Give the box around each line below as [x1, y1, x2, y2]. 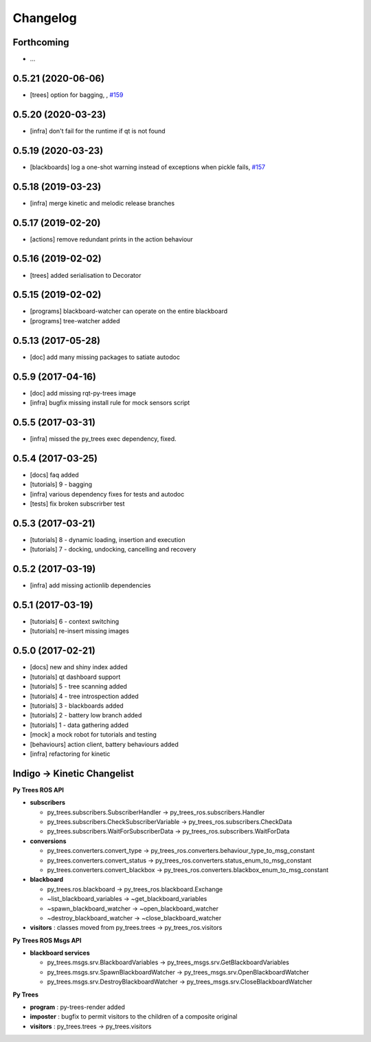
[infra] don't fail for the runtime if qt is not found [30, 127, 166, 135]
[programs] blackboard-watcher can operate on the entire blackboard [30, 307, 228, 316]
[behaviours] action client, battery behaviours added [30, 740, 179, 748]
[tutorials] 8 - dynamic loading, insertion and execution [30, 535, 185, 543]
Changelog [12, 10, 77, 25]
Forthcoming [12, 36, 69, 48]
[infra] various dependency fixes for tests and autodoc [30, 490, 185, 498]
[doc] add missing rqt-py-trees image [30, 389, 137, 397]
